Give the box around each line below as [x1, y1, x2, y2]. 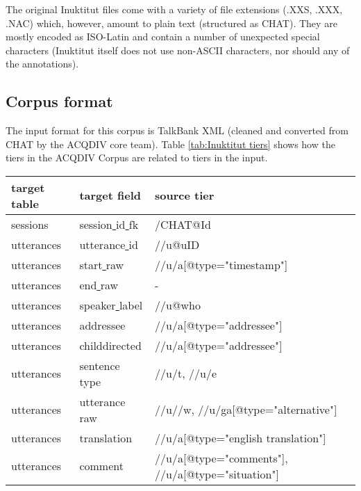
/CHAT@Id [155, 216, 211, 232]
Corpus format [6, 90, 113, 112]
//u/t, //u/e [155, 365, 217, 382]
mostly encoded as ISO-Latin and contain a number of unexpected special [6, 29, 320, 44]
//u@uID [155, 236, 200, 252]
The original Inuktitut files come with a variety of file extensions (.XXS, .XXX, [6, 2, 343, 16]
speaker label [79, 296, 143, 313]
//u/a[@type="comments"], [155, 449, 288, 466]
